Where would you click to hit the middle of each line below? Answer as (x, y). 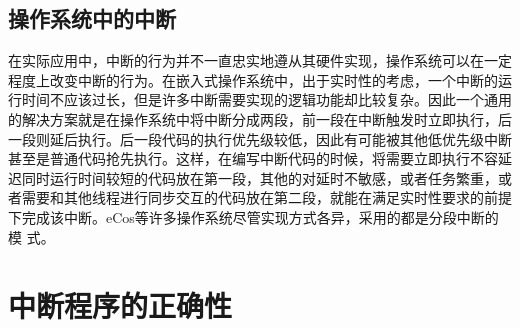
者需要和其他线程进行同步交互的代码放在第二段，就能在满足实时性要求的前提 (260, 197)
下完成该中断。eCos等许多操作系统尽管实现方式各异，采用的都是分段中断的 (253, 216)
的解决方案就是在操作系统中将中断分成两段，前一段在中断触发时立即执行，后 (260, 118)
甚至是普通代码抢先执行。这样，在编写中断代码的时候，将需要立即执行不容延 (260, 158)
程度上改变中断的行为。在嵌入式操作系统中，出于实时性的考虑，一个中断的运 (260, 79)
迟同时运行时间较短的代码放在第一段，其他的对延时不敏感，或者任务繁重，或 (260, 177)
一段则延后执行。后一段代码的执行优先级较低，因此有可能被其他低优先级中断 (260, 138)
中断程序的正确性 (120, 305)
